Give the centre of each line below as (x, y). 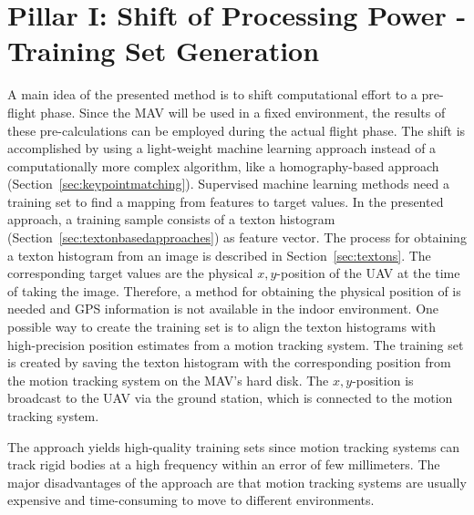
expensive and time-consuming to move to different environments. (191, 500)
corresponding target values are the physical (130, 273)
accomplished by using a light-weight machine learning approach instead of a (222, 148)
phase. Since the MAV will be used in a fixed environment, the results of (243, 112)
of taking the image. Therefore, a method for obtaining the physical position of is (234, 290)
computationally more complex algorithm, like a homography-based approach (223, 165)
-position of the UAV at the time (368, 273)
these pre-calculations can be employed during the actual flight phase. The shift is (237, 130)
